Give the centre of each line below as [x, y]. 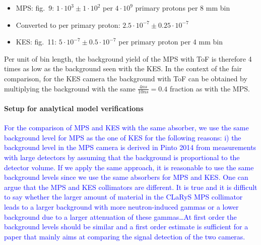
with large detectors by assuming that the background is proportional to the [122, 157]
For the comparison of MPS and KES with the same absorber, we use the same [126, 128]
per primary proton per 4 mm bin [171, 42]
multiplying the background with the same [70, 88]
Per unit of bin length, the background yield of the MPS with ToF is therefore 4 [128, 58]
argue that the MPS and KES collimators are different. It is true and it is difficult [131, 187]
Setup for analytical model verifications [74, 108]
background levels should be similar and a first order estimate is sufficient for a [126, 227]
